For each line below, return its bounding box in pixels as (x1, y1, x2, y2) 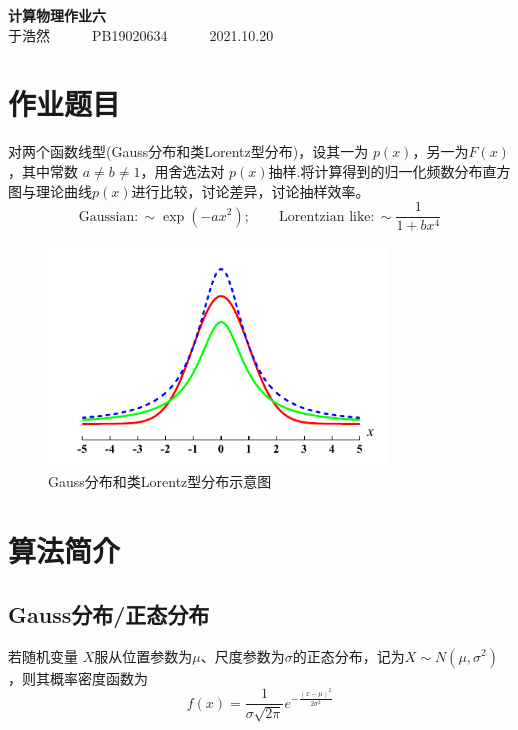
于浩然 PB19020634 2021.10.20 (8, 24, 274, 45)
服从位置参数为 (94, 645, 193, 666)
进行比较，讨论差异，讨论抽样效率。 (131, 180, 370, 201)
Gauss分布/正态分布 (8, 598, 210, 629)
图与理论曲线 (8, 180, 92, 201)
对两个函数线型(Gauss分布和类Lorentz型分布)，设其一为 (8, 141, 369, 162)
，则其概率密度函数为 (8, 667, 148, 688)
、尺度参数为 (200, 645, 285, 666)
